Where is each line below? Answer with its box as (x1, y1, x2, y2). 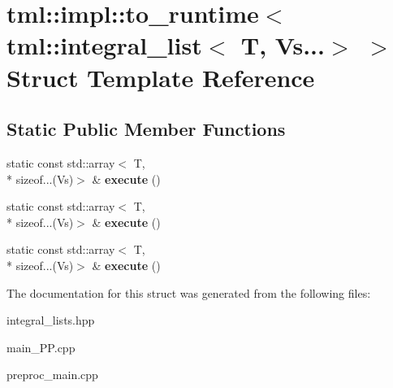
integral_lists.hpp (6, 312, 95, 329)
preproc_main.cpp (6, 366, 98, 383)
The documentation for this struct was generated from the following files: (6, 284, 371, 301)
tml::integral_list (6, 28, 202, 62)
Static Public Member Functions (6, 116, 286, 142)
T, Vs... (240, 28, 325, 62)
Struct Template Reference (6, 60, 315, 94)
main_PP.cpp (6, 338, 76, 355)
